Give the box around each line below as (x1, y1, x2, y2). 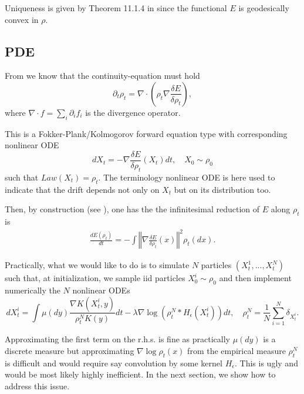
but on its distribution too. (174, 183, 271, 195)
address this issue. (5, 379, 70, 392)
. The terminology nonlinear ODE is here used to (98, 171, 275, 183)
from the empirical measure (187, 344, 286, 356)
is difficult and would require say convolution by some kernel (5, 356, 222, 369)
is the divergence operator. (85, 106, 181, 118)
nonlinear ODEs (72, 283, 130, 296)
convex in (5, 13, 39, 25)
